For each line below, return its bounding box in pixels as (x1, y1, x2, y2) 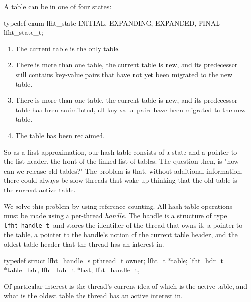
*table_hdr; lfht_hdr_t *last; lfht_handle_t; (4, 265, 140, 275)
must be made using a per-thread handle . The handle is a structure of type (4, 210, 227, 221)
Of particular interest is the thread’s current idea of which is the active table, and (4, 281, 248, 291)
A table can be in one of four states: (4, 1, 112, 11)
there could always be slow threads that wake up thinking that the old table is (4, 175, 237, 185)
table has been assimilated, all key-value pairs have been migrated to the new (15, 104, 246, 114)
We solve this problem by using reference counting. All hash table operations (4, 201, 233, 211)
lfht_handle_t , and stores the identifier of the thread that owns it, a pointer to (4, 220, 243, 230)
